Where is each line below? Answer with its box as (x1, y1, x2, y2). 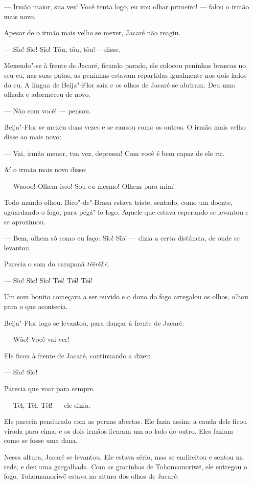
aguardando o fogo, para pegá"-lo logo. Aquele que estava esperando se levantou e (4, 206, 249, 217)
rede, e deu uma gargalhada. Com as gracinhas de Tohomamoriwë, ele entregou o (4, 461, 247, 471)
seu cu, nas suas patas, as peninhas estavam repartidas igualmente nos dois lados (4, 69, 247, 80)
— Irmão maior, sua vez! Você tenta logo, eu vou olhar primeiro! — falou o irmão (4, 1, 249, 11)
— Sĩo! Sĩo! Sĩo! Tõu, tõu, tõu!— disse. (4, 44, 120, 54)
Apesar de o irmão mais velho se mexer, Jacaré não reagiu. (4, 27, 181, 38)
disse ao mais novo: (4, 131, 62, 141)
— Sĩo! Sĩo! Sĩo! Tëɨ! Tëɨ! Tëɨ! (4, 275, 93, 285)
